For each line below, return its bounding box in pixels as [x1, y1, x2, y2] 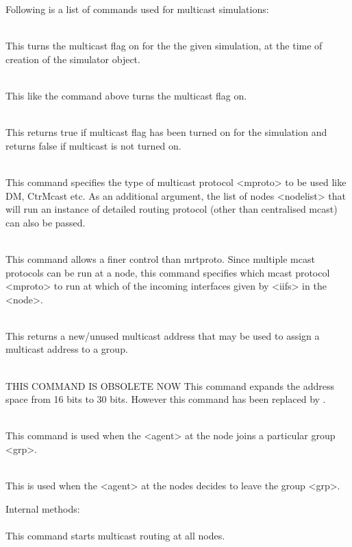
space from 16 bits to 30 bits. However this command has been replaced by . [5, 392, 326, 406]
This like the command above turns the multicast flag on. [5, 88, 247, 102]
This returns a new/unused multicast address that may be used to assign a [5, 328, 320, 342]
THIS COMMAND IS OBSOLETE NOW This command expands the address [5, 378, 335, 393]
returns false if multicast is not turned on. [5, 138, 181, 152]
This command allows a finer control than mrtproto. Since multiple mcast [5, 251, 315, 266]
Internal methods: [5, 501, 80, 515]
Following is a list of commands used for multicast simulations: [5, 2, 269, 16]
